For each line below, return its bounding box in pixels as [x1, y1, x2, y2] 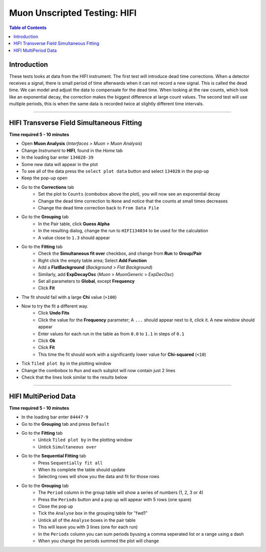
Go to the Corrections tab [21, 184, 74, 190]
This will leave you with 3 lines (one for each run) [38, 524, 138, 530]
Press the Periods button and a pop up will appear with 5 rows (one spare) [38, 496, 192, 502]
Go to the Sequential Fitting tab [21, 453, 86, 459]
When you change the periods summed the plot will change [38, 538, 159, 544]
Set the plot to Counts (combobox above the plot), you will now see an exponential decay [38, 191, 220, 197]
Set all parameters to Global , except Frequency [38, 278, 135, 284]
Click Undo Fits [38, 310, 70, 316]
